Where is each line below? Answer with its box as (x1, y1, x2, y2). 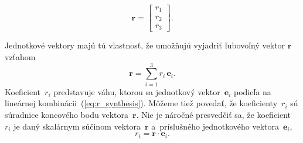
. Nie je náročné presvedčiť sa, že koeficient (136, 108, 291, 120)
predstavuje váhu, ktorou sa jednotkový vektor (53, 85, 220, 97)
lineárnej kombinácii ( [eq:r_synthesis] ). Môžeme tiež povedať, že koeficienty (5, 97, 278, 109)
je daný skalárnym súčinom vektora (13, 120, 141, 132)
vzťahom (5, 51, 36, 63)
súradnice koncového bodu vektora (5, 108, 128, 120)
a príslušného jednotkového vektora (151, 120, 279, 132)
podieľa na (234, 85, 271, 97)
